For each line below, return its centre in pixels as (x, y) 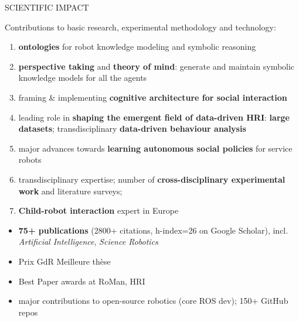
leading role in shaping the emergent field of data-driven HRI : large (154, 117)
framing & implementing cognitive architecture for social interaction (153, 97)
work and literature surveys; (70, 191)
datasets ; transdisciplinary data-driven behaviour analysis (132, 129)
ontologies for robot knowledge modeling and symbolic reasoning (137, 47)
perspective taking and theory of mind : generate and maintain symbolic (157, 66)
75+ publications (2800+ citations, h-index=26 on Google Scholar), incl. (153, 230)
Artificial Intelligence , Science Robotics (88, 241)
